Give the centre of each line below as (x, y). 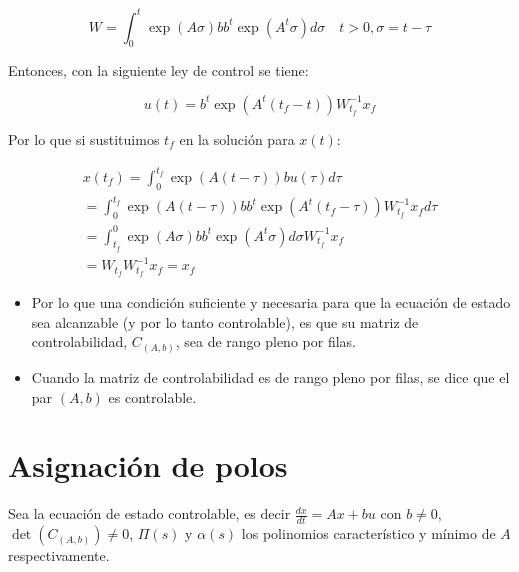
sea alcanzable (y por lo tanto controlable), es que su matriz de (225, 321)
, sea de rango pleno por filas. (265, 341)
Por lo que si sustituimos (84, 138)
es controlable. (152, 396)
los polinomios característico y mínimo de (368, 533)
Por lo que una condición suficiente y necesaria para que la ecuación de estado (271, 302)
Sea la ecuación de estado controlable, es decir (149, 513)
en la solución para (237, 138)
